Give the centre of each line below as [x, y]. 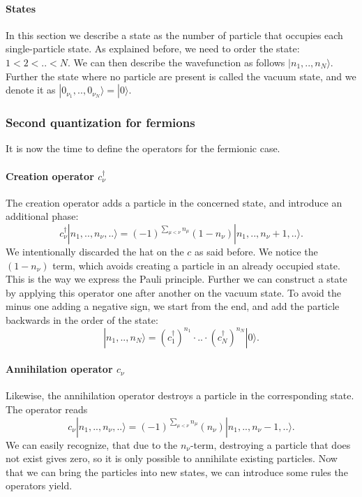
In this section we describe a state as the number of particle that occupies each [174, 35]
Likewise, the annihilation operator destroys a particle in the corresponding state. [180, 395]
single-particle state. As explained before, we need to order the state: [153, 49]
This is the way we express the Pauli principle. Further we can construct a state [176, 279]
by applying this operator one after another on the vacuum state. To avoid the [173, 292]
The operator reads [47, 409]
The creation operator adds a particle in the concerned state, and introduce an [174, 202]
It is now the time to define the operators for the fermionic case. [143, 148]
